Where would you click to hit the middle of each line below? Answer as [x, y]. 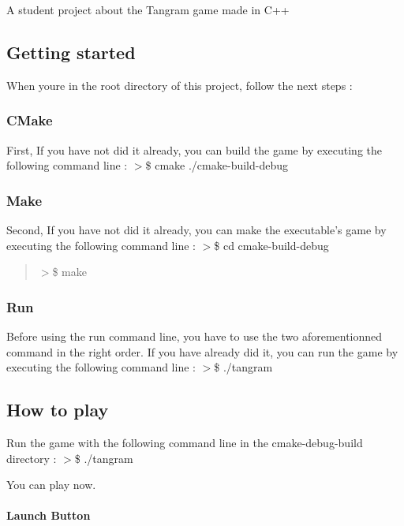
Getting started [71, 52]
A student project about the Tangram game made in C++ [148, 9]
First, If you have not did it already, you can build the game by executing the [194, 149]
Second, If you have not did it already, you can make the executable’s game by [196, 230]
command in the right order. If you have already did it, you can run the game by [202, 351]
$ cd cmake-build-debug [271, 245]
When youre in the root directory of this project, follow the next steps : [180, 85]
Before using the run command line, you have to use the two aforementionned [195, 336]
